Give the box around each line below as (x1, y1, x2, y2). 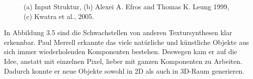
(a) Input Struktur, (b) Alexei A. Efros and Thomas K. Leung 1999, (24, 1, 229, 11)
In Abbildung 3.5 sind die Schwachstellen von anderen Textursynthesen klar (4, 27, 232, 38)
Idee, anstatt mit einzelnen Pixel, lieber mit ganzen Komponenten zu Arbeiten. (4, 56, 242, 66)
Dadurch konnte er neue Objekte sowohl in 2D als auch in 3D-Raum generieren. (4, 65, 245, 76)
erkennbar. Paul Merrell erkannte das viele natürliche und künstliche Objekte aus (4, 37, 249, 47)
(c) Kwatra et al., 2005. (24, 11, 94, 21)
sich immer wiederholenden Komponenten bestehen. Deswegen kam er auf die (4, 46, 237, 57)
